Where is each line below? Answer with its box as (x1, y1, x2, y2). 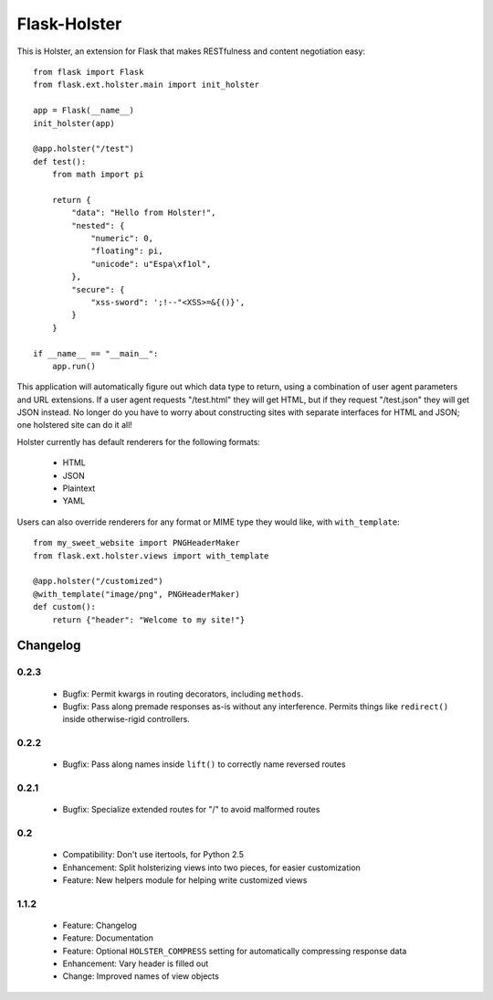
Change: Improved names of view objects (62, 971, 219, 982)
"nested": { (71, 220, 125, 230)
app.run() (51, 361, 96, 371)
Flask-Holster (16, 14, 122, 34)
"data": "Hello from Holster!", (71, 207, 216, 218)
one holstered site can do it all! (16, 420, 132, 431)
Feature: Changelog (62, 920, 137, 931)
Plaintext (62, 483, 96, 494)
